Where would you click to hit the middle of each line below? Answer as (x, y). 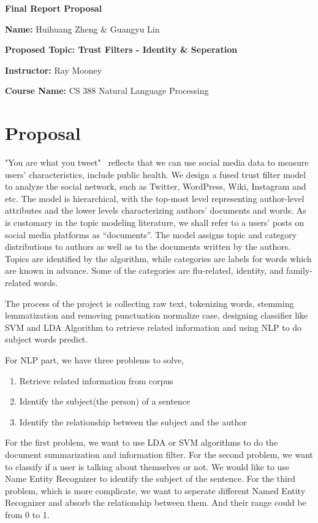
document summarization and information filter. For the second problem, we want (159, 454)
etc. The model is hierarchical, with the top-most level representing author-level (155, 198)
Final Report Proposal (54, 8)
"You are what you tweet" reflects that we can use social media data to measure (157, 162)
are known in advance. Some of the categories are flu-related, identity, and (144, 270)
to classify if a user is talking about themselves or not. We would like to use (147, 466)
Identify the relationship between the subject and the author (133, 421)
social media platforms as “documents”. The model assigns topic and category (151, 234)
